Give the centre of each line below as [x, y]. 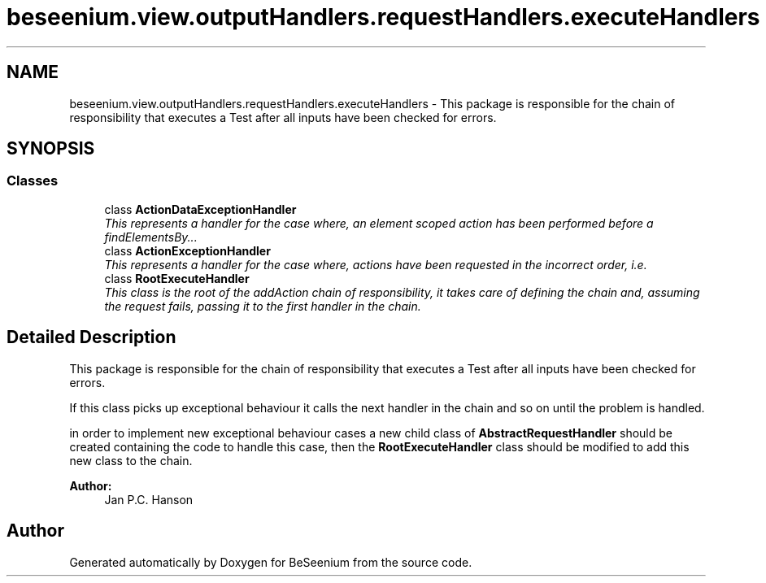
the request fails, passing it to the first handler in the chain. [263, 306]
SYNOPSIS [51, 149]
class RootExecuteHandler [177, 278]
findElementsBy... [151, 237]
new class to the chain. [131, 460]
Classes [33, 181]
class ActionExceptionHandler [187, 250]
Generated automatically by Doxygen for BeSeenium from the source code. [271, 562]
